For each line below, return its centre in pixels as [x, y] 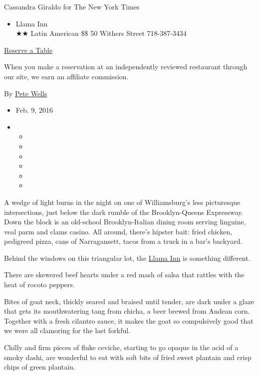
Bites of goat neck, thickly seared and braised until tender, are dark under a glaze [129, 301]
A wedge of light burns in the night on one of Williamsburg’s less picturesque [122, 202]
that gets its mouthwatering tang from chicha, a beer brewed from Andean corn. [127, 311]
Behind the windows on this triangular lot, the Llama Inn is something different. [127, 258]
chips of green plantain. [40, 367]
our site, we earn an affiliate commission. [66, 76]
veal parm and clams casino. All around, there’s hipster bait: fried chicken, [118, 231]
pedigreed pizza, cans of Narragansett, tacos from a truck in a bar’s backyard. [123, 241]
